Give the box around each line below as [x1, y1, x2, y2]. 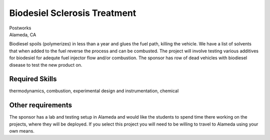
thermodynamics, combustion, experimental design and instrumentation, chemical [9, 88, 179, 94]
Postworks [9, 25, 31, 31]
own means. [9, 128, 34, 134]
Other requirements [9, 101, 72, 110]
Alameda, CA [9, 31, 36, 37]
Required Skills [9, 75, 57, 83]
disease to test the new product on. [9, 62, 82, 68]
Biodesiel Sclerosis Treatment [9, 7, 136, 18]
